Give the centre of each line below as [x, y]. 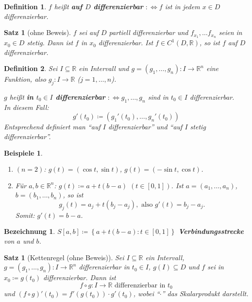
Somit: [25, 215]
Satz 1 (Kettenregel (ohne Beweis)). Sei [64, 257]
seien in [230, 32]
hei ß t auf [68, 6]
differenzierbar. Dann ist [80, 277]
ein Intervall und [104, 68]
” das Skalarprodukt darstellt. [205, 293]
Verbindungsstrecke [211, 231]
